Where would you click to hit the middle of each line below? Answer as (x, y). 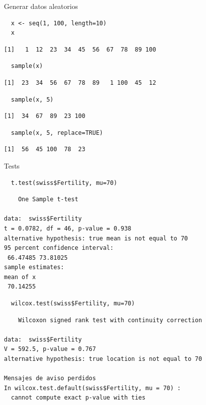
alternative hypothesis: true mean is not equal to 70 (96, 238)
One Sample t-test (48, 200)
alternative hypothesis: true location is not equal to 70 (103, 359)
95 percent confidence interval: (59, 248)
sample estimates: (34, 267)
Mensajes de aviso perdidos (50, 378)
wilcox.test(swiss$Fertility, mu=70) (73, 304)
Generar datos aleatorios (41, 6)
